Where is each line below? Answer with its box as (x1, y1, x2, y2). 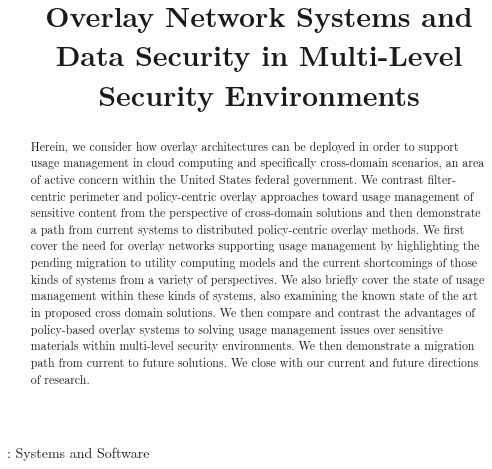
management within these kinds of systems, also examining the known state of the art (30, 287, 478, 304)
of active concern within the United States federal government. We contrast (30, 170, 424, 187)
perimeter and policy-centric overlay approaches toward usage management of (69, 187, 474, 204)
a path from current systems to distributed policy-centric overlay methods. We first (30, 220, 465, 237)
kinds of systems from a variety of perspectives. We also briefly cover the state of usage (30, 270, 485, 287)
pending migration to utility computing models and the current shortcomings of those (30, 254, 478, 271)
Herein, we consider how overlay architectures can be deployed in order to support (30, 137, 459, 154)
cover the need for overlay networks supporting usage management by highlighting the (30, 237, 480, 254)
